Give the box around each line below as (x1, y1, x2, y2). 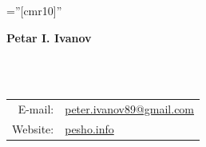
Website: (12, 120, 54, 137)
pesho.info (65, 120, 114, 137)
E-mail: (18, 101, 54, 117)
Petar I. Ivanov (6, 29, 92, 46)
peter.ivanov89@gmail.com (65, 101, 195, 117)
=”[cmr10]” (6, 2, 62, 18)
